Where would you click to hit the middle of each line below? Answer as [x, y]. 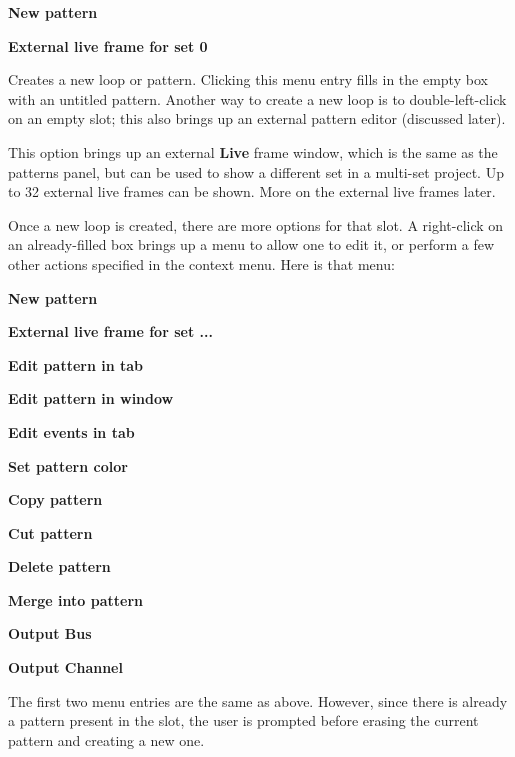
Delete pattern [59, 566]
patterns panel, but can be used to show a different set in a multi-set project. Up [256, 171]
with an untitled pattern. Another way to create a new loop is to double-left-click [257, 98]
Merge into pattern [75, 599]
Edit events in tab [71, 431]
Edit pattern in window [91, 398]
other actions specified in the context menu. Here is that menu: [201, 263]
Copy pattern [55, 499]
